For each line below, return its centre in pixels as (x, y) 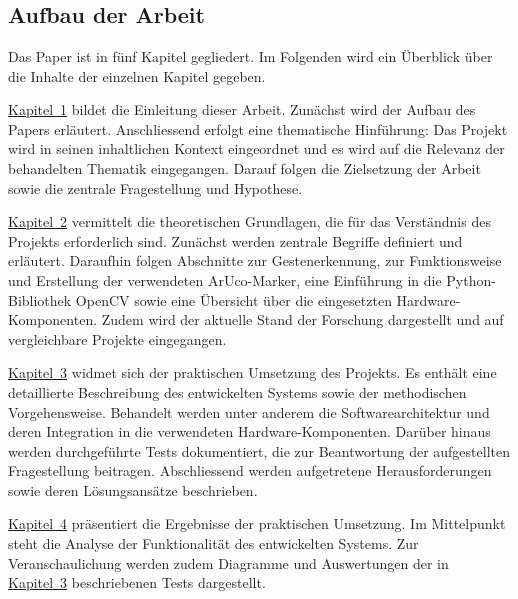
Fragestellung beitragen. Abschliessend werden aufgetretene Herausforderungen (250, 470)
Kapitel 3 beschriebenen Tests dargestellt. (137, 582)
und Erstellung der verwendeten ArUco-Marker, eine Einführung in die (225, 279)
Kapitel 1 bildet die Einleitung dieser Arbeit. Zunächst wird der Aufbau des (242, 109)
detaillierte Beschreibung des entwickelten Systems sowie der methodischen (237, 391)
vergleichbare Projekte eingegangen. (117, 338)
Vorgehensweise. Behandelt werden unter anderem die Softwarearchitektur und (249, 411)
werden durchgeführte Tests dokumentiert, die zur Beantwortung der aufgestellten (259, 450)
